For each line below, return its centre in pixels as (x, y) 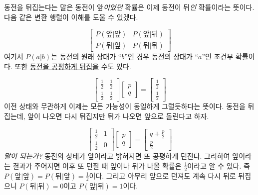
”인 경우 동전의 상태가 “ (161, 56)
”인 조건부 (218, 56)
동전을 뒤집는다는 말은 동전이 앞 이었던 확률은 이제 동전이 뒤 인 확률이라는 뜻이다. (129, 7)
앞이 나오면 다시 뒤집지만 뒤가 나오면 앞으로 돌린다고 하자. (118, 116)
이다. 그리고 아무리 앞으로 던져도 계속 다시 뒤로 (162, 175)
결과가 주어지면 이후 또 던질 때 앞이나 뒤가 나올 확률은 (97, 165)
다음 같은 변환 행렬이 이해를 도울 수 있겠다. (71, 17)
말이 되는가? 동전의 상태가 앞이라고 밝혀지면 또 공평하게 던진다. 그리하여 (117, 156)
